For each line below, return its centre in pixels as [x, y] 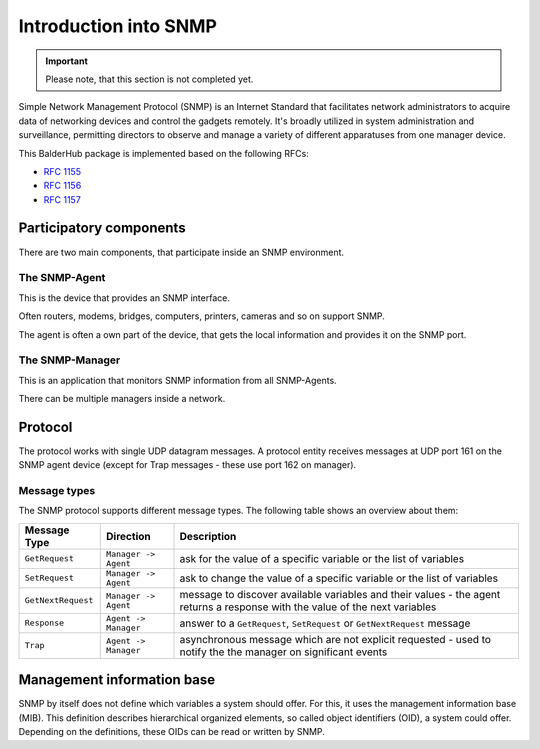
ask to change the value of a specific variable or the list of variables [339, 578]
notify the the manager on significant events [283, 652]
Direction [128, 536]
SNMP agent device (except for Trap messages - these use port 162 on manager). [187, 465]
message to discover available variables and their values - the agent [340, 594]
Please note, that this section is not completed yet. [149, 79]
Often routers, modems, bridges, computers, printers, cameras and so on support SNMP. [201, 316]
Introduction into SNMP [117, 26]
